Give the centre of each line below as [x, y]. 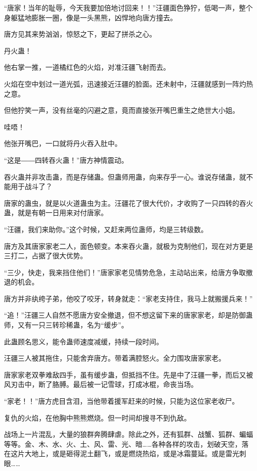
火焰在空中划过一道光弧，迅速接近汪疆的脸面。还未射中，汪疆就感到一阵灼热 [128, 83]
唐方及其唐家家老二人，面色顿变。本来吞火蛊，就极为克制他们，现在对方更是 [128, 246]
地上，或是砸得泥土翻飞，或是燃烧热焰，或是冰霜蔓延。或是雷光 [135, 453]
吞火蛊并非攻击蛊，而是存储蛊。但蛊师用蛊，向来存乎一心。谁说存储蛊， [122, 176]
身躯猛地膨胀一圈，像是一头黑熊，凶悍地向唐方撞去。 [90, 17]
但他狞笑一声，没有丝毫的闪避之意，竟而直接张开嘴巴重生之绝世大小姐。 [122, 110]
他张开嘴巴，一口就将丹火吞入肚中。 [63, 143]
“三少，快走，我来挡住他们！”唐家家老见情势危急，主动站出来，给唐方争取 [125, 272]
